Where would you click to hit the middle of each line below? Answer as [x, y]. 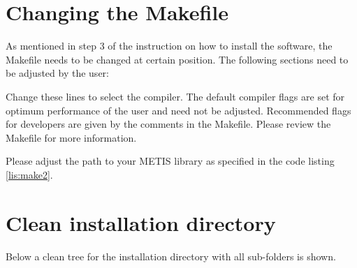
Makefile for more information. [71, 137]
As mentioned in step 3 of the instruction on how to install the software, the [169, 46]
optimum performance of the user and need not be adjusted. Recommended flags [178, 110]
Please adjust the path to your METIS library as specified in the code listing [170, 161]
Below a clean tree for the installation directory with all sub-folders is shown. [171, 256]
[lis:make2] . [29, 174]
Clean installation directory [141, 222]
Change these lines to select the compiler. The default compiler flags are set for [175, 96]
